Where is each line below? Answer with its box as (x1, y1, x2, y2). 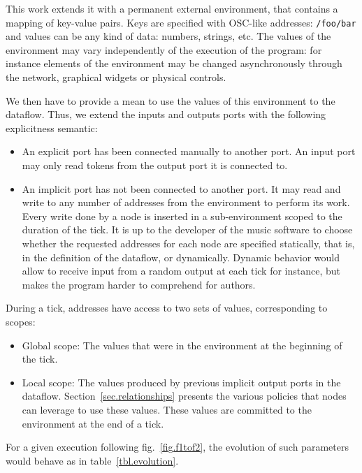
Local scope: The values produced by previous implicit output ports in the (22, 374, 341, 389)
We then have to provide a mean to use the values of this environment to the (6, 93, 335, 108)
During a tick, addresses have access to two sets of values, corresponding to (6, 300, 328, 315)
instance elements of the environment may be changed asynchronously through (6, 56, 342, 71)
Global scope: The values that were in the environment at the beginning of (22, 337, 342, 352)
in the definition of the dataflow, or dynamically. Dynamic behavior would (22, 249, 340, 264)
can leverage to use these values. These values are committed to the (22, 402, 312, 416)
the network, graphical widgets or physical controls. (6, 70, 226, 85)
